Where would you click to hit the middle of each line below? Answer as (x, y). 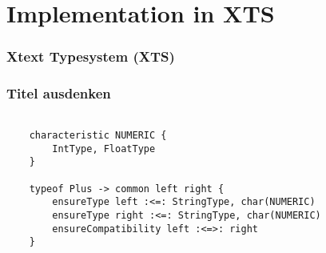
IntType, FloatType (104, 149)
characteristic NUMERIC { (98, 136)
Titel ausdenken (59, 93)
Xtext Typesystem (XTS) (91, 56)
